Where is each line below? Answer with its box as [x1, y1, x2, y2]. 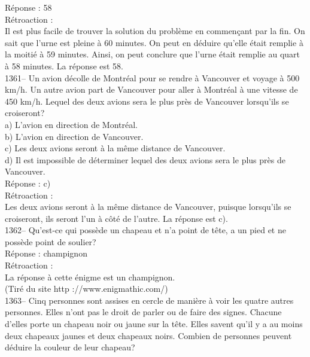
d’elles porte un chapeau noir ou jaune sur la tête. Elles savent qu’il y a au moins [5, 318, 303, 330]
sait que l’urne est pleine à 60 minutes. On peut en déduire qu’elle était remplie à [5, 36, 303, 48]
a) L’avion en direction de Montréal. [5, 118, 138, 130]
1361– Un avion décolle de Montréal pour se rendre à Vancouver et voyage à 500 [5, 71, 300, 84]
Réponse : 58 [5, 1, 52, 13]
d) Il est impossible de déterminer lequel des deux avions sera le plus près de [5, 153, 285, 166]
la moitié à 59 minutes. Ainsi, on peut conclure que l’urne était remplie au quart [5, 48, 300, 60]
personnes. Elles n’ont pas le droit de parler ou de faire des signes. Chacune [5, 306, 282, 318]
